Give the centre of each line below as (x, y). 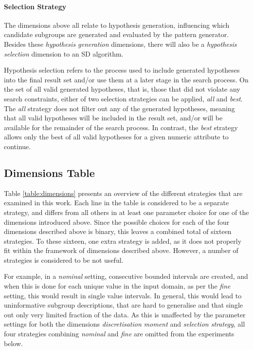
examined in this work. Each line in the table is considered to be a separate (117, 203)
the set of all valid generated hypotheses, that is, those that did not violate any (122, 89)
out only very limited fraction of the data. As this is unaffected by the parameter (125, 314)
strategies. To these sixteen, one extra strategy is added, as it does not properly (123, 241)
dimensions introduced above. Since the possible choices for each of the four (117, 222)
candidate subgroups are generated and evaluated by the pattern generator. (117, 34)
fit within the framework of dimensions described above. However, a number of (121, 250)
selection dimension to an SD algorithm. (64, 53)
